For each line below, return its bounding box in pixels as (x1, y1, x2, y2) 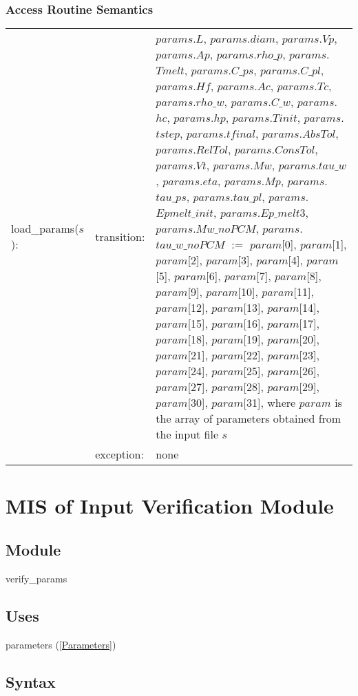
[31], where (243, 394, 296, 411)
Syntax (6, 671, 56, 692)
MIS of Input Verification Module (6, 492, 334, 520)
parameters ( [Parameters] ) (6, 637, 116, 651)
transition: (95, 228, 145, 244)
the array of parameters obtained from (156, 410, 341, 427)
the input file (156, 426, 219, 443)
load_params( (11, 220, 79, 237)
